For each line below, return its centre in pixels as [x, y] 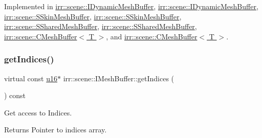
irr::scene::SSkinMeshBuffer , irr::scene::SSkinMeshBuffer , [93, 16]
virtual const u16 [31, 78]
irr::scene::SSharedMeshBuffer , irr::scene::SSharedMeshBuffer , [101, 26]
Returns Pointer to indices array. [56, 130]
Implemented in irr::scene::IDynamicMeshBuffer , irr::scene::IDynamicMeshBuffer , [131, 6]
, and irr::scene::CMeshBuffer [152, 36]
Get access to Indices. [38, 112]
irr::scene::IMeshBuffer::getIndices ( [119, 78]
